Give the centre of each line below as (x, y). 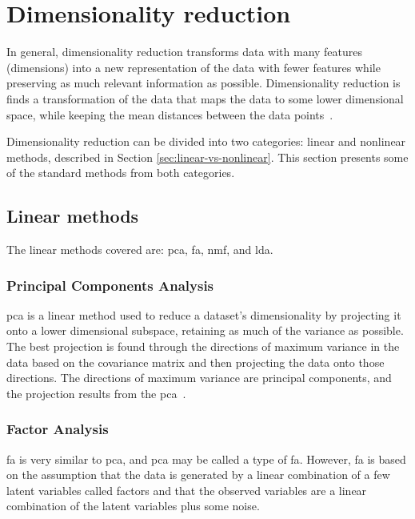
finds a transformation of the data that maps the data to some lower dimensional (205, 98)
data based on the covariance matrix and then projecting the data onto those (196, 362)
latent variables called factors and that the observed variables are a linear (187, 490)
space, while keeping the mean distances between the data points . (170, 114)
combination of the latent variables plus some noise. (133, 506)
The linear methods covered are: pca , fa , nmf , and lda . (140, 249)
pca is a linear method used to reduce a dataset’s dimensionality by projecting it (204, 314)
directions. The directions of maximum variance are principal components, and (199, 378)
